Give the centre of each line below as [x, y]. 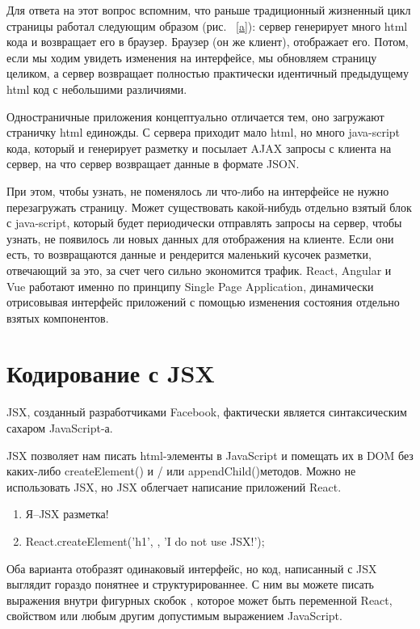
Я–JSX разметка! [67, 514]
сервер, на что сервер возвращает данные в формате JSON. [153, 164]
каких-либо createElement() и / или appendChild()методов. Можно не [181, 471]
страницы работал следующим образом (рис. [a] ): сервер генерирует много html [207, 25]
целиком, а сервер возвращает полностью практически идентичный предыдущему [208, 73]
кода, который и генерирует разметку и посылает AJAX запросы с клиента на [199, 148]
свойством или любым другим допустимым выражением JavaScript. [174, 616]
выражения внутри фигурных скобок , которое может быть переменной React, [199, 599]
